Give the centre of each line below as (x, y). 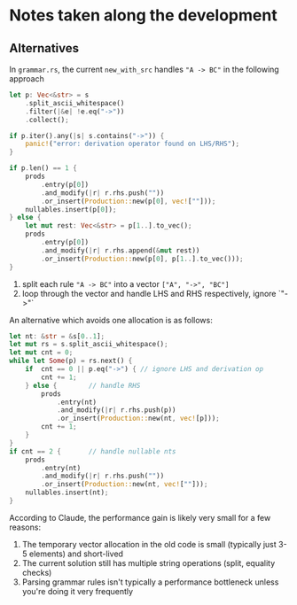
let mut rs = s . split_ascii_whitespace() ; (89, 345)
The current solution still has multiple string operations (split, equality (148, 562)
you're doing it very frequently (78, 591)
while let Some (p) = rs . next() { (71, 361)
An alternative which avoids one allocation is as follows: (111, 320)
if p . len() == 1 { (43, 168)
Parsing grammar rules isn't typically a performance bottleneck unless (150, 582)
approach (27, 79)
